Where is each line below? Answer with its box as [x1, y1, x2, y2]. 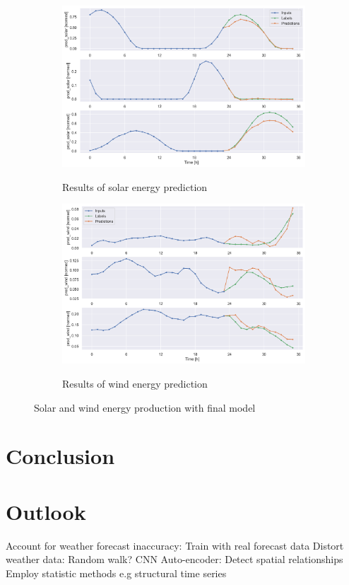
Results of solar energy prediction [62, 179, 208, 194]
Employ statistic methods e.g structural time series [6, 565, 227, 580]
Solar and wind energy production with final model [34, 400, 256, 415]
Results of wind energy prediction [62, 376, 208, 390]
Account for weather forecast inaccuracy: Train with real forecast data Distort [6, 538, 344, 552]
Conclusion [6, 441, 115, 470]
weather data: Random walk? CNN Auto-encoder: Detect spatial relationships [6, 552, 343, 567]
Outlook [6, 497, 86, 526]
